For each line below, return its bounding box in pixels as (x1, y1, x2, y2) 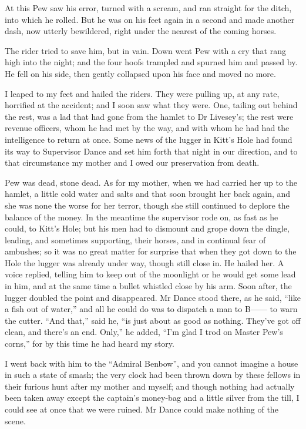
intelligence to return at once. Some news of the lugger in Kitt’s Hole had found (5, 133, 292, 145)
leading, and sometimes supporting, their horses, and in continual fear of (5, 233, 266, 246)
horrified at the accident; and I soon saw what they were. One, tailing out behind (5, 99, 298, 111)
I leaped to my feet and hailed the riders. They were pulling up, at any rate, (5, 87, 280, 99)
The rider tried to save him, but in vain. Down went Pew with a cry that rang (5, 44, 286, 56)
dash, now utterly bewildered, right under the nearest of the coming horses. (5, 25, 277, 37)
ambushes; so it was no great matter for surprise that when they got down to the (5, 245, 297, 257)
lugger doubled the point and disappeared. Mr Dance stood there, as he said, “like (5, 291, 301, 303)
